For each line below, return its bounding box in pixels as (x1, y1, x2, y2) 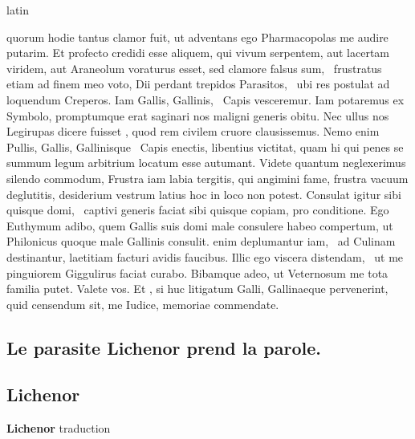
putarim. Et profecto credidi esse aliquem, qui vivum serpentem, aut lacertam (6, 44, 390, 61)
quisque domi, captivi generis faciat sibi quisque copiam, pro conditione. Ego (6, 201, 389, 218)
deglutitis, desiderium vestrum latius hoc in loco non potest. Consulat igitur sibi (6, 185, 401, 202)
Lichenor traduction (6, 420, 111, 437)
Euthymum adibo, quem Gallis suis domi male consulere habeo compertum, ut (6, 217, 393, 234)
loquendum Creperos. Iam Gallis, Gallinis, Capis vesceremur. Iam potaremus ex (6, 91, 405, 108)
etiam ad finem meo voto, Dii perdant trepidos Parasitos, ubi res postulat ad (6, 75, 390, 92)
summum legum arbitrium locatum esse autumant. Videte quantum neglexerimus (6, 154, 406, 171)
